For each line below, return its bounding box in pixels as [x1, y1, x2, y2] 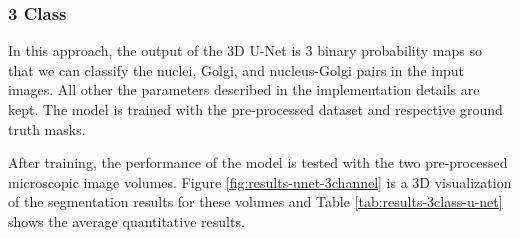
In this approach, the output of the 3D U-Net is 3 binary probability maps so [8, 40, 482, 61]
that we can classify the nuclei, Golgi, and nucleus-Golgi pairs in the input [8, 59, 464, 80]
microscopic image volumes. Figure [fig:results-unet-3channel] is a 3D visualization [8, 171, 512, 192]
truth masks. [8, 118, 86, 139]
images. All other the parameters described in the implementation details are [8, 79, 480, 100]
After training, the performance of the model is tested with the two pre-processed [8, 152, 508, 173]
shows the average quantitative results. [8, 210, 245, 231]
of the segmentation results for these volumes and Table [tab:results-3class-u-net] [8, 191, 503, 212]
